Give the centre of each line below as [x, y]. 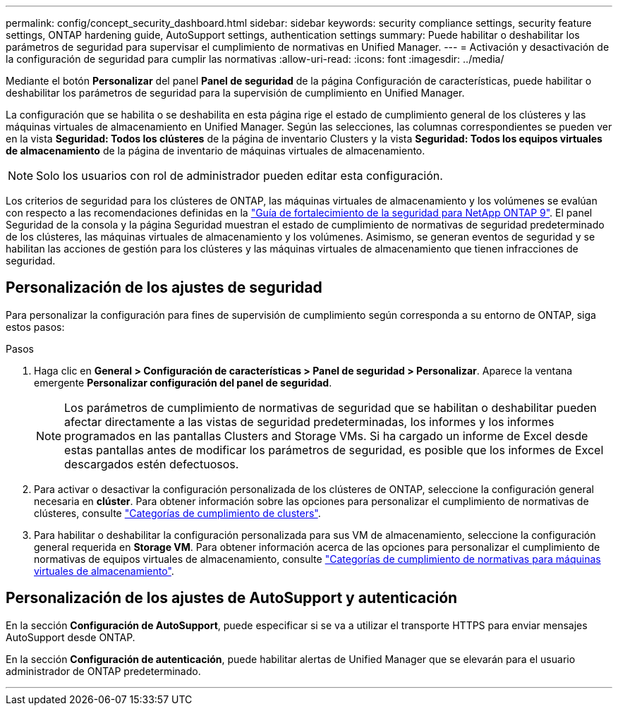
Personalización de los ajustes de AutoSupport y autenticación [232, 598]
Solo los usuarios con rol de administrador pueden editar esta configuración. [240, 176]
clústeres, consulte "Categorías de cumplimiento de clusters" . [177, 513]
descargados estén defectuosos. [152, 464]
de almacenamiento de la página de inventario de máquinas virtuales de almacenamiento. [216, 151]
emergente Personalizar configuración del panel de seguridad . [183, 382]
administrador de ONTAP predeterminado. [103, 671]
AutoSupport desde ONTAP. [71, 637]
